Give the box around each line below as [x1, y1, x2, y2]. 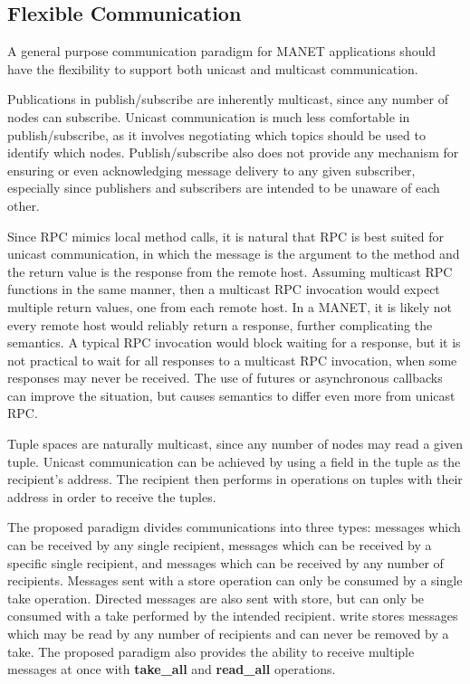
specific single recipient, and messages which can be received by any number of [7, 553, 444, 572]
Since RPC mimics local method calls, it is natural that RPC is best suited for [7, 226, 444, 245]
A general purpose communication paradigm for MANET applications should [7, 42, 436, 61]
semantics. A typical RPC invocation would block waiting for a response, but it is [7, 333, 461, 352]
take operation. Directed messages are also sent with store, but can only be [7, 588, 425, 607]
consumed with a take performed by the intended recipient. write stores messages [7, 606, 458, 625]
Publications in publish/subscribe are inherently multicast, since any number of [7, 90, 448, 109]
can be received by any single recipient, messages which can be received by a [7, 536, 432, 555]
